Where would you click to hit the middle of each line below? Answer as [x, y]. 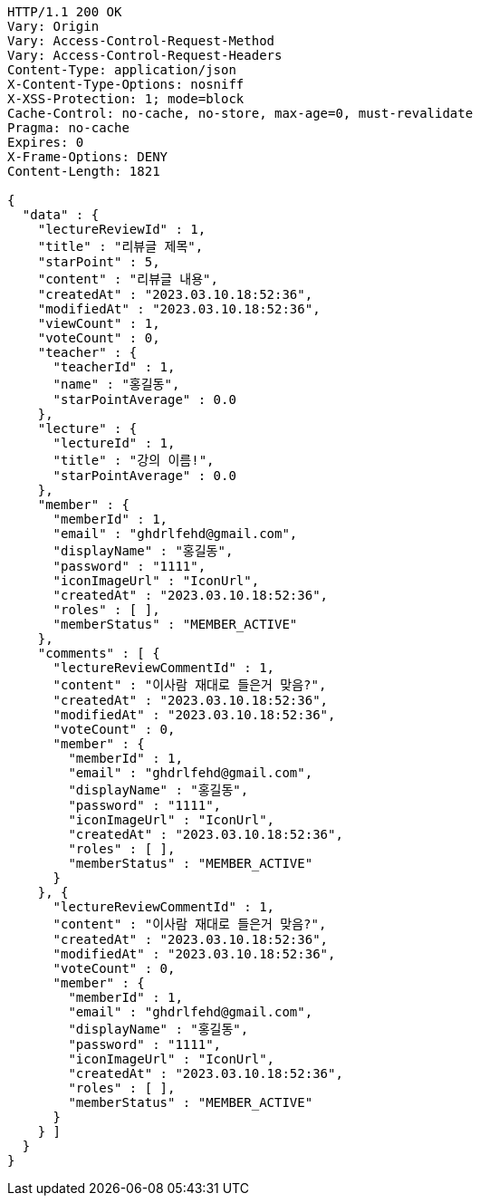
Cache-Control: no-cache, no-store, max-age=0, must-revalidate [240, 113]
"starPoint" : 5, [99, 262]
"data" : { [61, 215]
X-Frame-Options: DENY [88, 157]
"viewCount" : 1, [99, 323]
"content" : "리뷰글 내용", [128, 279]
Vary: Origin [53, 26]
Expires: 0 [46, 142]
